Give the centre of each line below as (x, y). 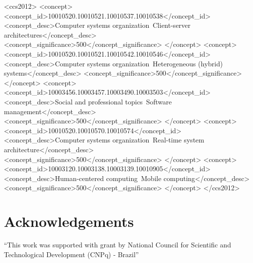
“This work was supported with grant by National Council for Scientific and (117, 244)
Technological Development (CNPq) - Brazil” (71, 254)
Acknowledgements (69, 221)
